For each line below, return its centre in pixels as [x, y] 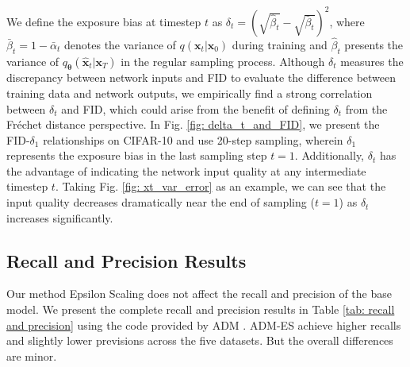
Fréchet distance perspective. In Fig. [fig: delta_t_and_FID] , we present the [193, 124]
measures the [372, 61]
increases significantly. [60, 217]
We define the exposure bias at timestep [104, 21]
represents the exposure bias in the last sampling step [137, 155]
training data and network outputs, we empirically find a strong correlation [190, 93]
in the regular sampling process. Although [223, 61]
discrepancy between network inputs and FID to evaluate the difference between [201, 77]
